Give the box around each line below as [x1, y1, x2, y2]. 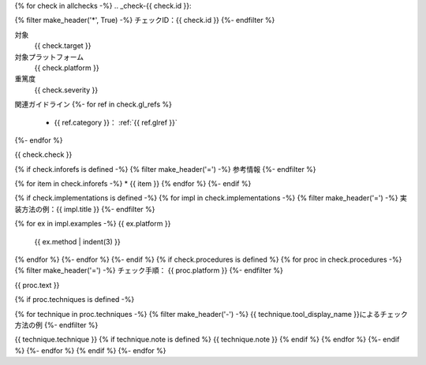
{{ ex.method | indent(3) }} [34, 237, 121, 246]
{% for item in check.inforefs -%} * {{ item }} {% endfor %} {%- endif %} [14, 179, 252, 188]
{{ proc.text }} [14, 280, 60, 289]
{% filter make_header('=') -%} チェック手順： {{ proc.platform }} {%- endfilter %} [14, 266, 283, 275]
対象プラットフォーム [14, 52, 84, 61]
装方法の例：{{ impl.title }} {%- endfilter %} [14, 204, 155, 214]
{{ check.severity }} [34, 85, 99, 95]
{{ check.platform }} [34, 63, 99, 73]
